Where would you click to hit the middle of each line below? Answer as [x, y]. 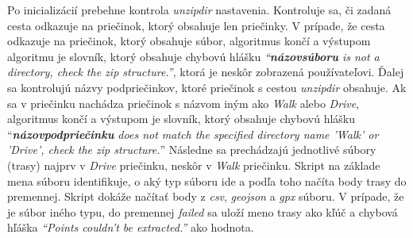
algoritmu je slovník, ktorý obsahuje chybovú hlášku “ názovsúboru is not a [193, 56]
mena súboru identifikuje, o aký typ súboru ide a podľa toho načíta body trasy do [207, 180]
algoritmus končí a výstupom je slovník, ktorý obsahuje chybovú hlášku [181, 119]
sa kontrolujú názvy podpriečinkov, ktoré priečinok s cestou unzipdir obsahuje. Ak [207, 87]
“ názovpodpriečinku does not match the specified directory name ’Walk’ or [193, 134]
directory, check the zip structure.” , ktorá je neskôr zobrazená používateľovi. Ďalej [206, 72]
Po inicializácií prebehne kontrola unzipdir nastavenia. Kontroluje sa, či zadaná [199, 10]
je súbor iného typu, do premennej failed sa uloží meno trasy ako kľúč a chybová [203, 211]
